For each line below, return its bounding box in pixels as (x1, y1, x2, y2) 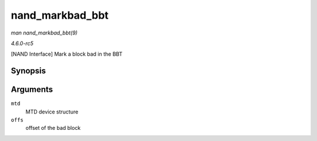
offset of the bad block (25, 125, 81, 132)
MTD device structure (25, 108, 79, 115)
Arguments (11, 85, 53, 95)
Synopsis (11, 66, 46, 76)
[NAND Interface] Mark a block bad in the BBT (11, 50, 123, 58)
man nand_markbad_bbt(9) (11, 29, 77, 36)
